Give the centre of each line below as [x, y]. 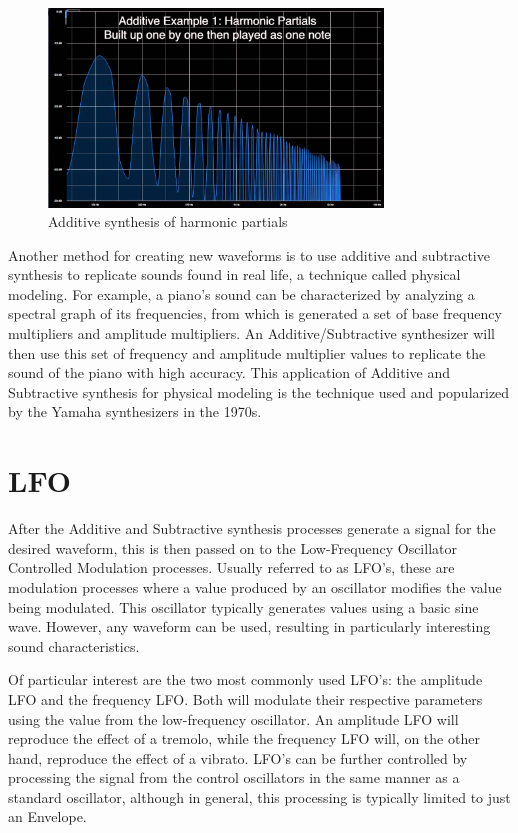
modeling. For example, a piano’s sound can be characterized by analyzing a [241, 293]
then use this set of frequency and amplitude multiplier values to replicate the [247, 352]
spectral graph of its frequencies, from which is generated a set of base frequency [255, 313]
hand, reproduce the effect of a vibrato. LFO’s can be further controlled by [238, 757]
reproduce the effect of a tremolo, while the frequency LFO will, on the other [244, 738]
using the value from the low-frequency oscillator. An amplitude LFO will [233, 718]
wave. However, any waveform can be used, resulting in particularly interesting [249, 626]
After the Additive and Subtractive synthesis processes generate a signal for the [252, 528]
